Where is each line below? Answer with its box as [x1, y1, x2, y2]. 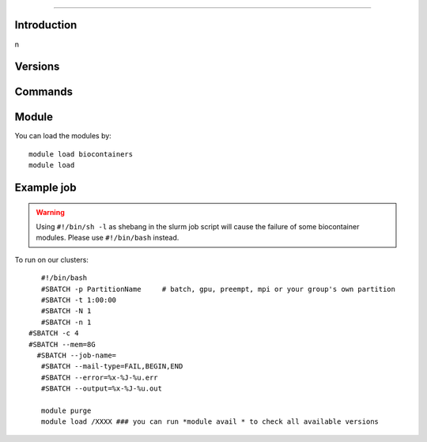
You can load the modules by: [14, 131, 112, 141]
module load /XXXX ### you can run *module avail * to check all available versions [40, 417, 380, 426]
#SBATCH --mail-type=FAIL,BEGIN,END [40, 362, 183, 371]
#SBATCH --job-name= [36, 350, 117, 360]
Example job [14, 181, 77, 195]
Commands [14, 85, 74, 99]
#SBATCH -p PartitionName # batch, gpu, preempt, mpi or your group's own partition [40, 285, 395, 293]
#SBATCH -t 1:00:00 [40, 295, 117, 304]
